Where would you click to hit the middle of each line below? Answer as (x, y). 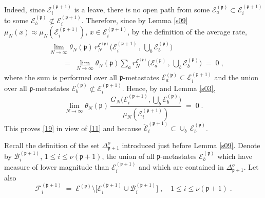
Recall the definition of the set (52, 145)
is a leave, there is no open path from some (142, 9)
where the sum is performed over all (61, 77)
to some (16, 20)
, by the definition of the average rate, (187, 32)
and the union (236, 77)
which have (235, 156)
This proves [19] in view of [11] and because (73, 128)
